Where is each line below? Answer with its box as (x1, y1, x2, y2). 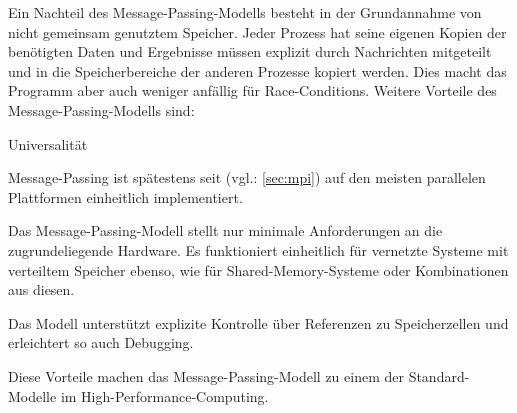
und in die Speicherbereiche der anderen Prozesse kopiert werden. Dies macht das (8, 60, 507, 81)
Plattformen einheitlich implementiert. (8, 186, 243, 207)
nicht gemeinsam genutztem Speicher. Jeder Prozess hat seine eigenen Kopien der (8, 21, 507, 42)
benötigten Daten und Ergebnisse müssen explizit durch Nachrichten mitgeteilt (8, 41, 492, 62)
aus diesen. (8, 279, 75, 300)
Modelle (8, 385, 57, 406)
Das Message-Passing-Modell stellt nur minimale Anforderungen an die (8, 220, 443, 241)
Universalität (8, 133, 88, 154)
